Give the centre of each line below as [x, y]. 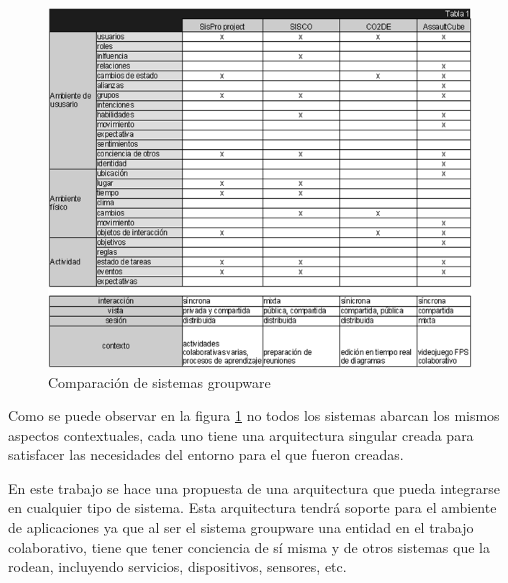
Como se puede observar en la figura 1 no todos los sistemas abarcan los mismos [254, 415]
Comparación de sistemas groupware [159, 381]
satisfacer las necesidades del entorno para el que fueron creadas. [206, 454]
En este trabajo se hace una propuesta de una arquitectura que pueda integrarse [254, 487]
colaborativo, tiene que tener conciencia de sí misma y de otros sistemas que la [249, 546]
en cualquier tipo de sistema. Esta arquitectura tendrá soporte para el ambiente [252, 507]
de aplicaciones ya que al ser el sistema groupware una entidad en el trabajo [241, 527]
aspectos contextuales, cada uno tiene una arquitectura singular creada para [241, 434]
